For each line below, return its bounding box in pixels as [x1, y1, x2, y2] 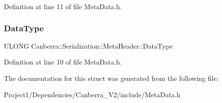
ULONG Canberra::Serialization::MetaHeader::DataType [4, 40, 173, 51]
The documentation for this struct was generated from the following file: [4, 73, 219, 83]
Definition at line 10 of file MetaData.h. [4, 57, 122, 67]
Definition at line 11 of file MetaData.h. [4, 1, 122, 11]
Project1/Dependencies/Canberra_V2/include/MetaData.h [4, 89, 181, 99]
